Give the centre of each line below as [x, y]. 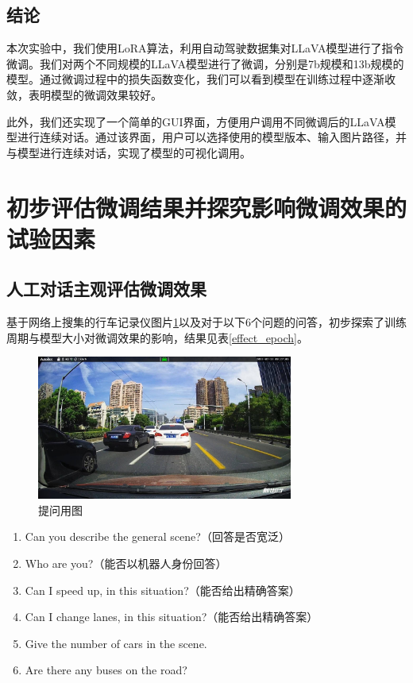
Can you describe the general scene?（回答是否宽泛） [157, 536]
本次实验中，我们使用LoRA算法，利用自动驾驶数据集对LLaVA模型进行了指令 [205, 48]
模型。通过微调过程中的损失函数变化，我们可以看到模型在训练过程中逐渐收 [201, 79]
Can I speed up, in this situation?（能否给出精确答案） [162, 590]
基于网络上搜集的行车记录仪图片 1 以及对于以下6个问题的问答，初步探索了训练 [206, 322]
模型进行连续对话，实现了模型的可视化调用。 [134, 152]
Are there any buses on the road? [106, 670]
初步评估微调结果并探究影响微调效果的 [207, 207]
